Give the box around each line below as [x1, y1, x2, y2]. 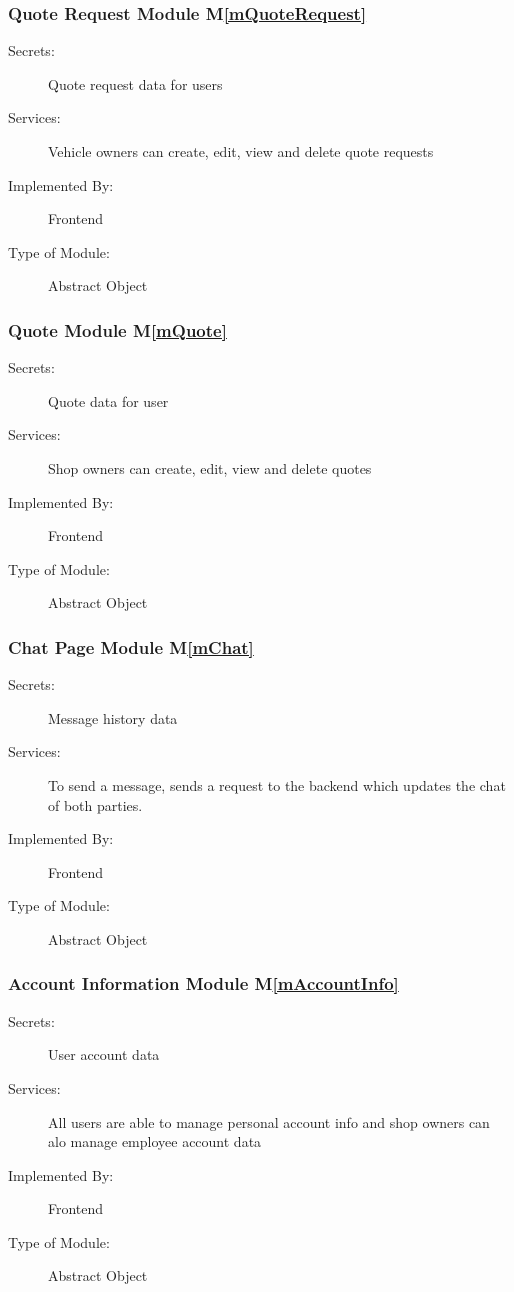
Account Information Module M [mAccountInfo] [8, 971, 399, 996]
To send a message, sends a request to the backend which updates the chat [48, 774, 506, 795]
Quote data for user [48, 390, 169, 411]
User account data [48, 1044, 160, 1065]
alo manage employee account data [48, 1131, 262, 1152]
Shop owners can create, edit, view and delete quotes [48, 457, 372, 478]
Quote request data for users [48, 73, 223, 94]
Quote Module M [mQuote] [8, 317, 227, 342]
